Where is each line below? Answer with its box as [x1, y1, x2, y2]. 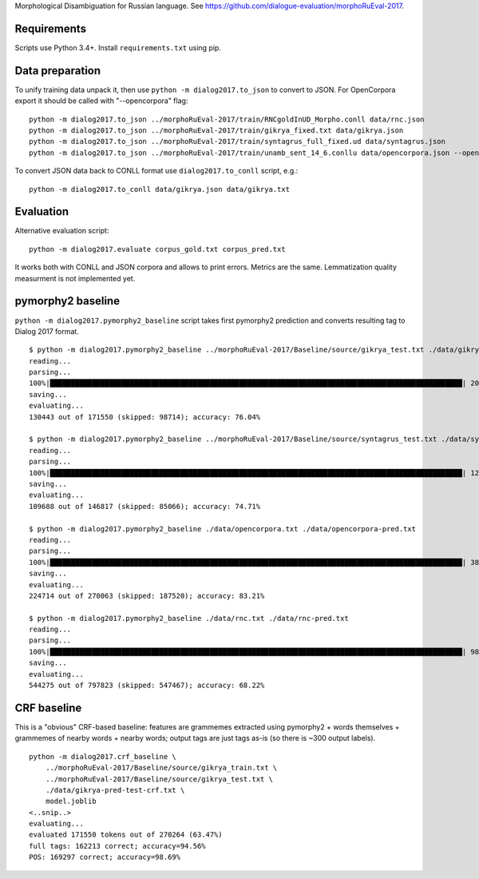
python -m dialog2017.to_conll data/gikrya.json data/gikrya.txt [29, 185, 291, 193]
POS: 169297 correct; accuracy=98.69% [29, 853, 181, 862]
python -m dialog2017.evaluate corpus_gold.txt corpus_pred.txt [29, 245, 287, 253]
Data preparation [14, 64, 101, 78]
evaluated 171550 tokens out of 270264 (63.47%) [29, 830, 223, 839]
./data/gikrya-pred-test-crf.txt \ [45, 786, 185, 794]
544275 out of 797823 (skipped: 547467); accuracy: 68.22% [29, 681, 265, 690]
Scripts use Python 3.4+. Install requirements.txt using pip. [14, 42, 221, 52]
